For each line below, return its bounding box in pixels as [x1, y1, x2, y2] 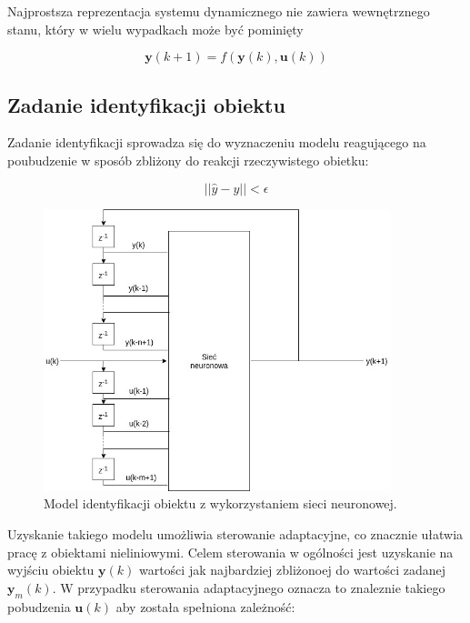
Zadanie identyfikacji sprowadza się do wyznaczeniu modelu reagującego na [7, 133, 426, 152]
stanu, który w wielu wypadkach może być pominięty [7, 19, 304, 38]
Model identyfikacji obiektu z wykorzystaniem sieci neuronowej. [44, 494, 397, 513]
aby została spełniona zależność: [115, 597, 295, 616]
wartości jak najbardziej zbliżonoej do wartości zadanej [138, 560, 446, 579]
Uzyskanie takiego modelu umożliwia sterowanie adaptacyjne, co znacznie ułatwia [7, 524, 464, 543]
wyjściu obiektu [7, 560, 95, 579]
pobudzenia [7, 597, 71, 616]
